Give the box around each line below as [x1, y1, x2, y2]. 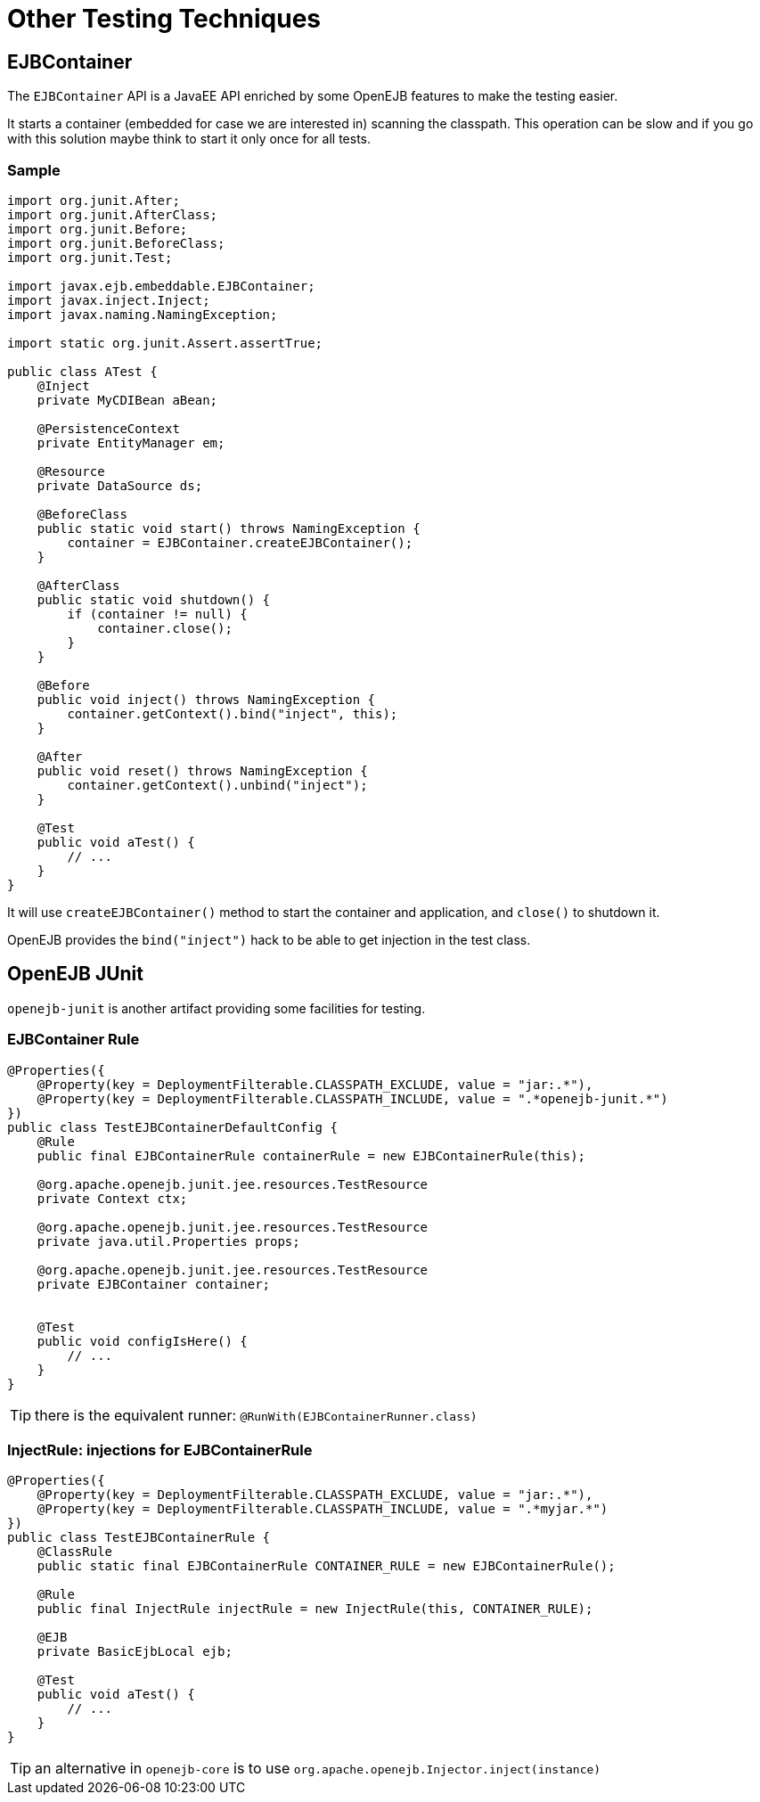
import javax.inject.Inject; [7, 292, 210, 307]
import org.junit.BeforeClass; [7, 235, 225, 250]
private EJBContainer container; [37, 1276, 271, 1291]
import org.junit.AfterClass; [7, 207, 218, 222]
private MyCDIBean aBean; [37, 392, 218, 407]
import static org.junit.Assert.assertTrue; [7, 335, 323, 350]
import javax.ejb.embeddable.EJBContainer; [7, 278, 315, 293]
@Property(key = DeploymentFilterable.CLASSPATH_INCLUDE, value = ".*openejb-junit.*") [37, 1091, 668, 1106]
